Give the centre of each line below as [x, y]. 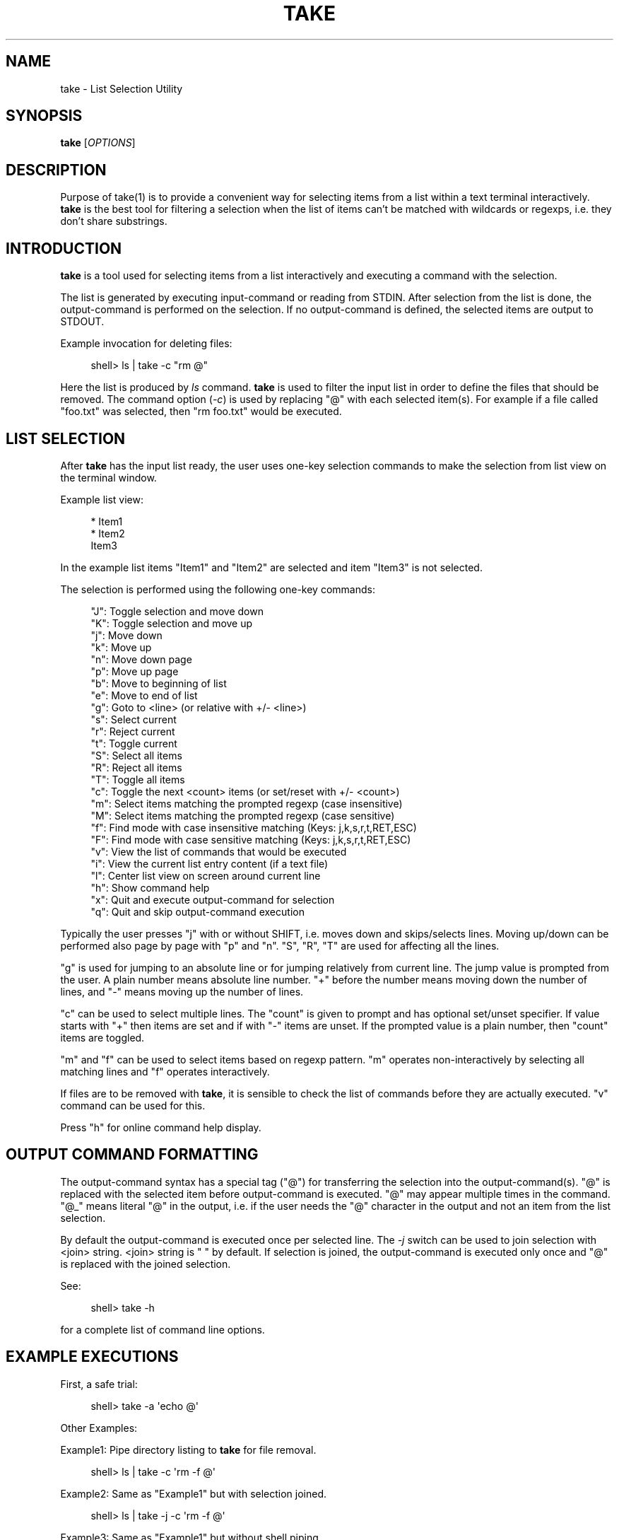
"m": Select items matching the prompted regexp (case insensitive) [247, 803]
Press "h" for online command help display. [161, 1127]
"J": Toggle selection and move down [177, 611]
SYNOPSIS [44, 116]
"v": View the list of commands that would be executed [219, 851]
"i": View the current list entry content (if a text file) [210, 863]
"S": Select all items [136, 755]
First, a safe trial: [99, 1384]
